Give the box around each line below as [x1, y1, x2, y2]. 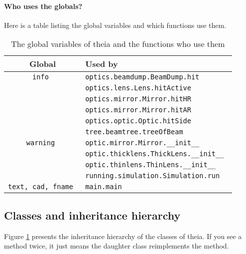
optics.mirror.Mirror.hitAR [85, 106, 191, 114]
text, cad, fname [8, 183, 73, 191]
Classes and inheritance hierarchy [4, 207, 181, 223]
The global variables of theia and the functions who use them [11, 38, 225, 50]
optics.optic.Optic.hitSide [85, 117, 191, 125]
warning [26, 139, 55, 147]
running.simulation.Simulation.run [85, 172, 220, 180]
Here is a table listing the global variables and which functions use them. [4, 19, 227, 30]
